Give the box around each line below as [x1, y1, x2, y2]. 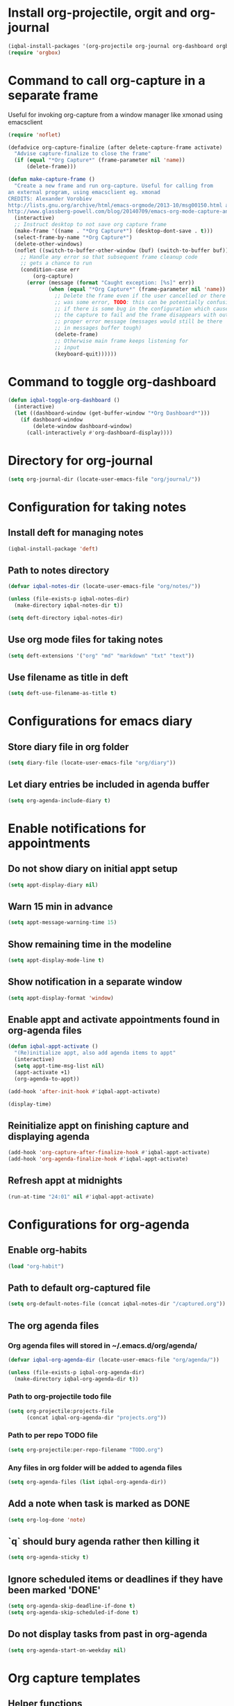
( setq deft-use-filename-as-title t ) [8, 690, 117, 697]
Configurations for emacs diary [8, 713, 193, 729]
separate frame [8, 87, 99, 103]
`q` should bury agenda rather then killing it [8, 1536, 200, 1547]
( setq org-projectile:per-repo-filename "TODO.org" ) [8, 1446, 164, 1453]
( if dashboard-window [20, 416, 83, 424]
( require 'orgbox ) [8, 49, 61, 56]
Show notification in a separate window [8, 976, 183, 988]
